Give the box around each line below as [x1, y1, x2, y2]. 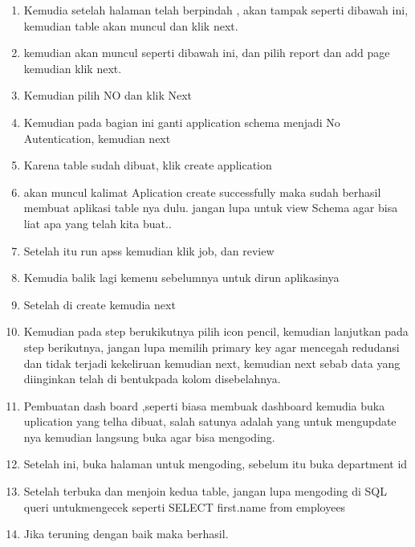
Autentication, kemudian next [23, 129, 171, 146]
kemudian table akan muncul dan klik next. [23, 17, 238, 34]
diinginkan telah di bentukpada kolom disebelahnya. [23, 370, 281, 387]
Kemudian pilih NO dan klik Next [23, 87, 193, 104]
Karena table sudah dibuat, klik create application [23, 157, 272, 173]
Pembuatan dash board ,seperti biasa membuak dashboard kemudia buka [23, 397, 385, 414]
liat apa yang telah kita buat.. [23, 214, 172, 231]
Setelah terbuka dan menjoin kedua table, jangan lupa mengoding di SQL [23, 483, 387, 500]
